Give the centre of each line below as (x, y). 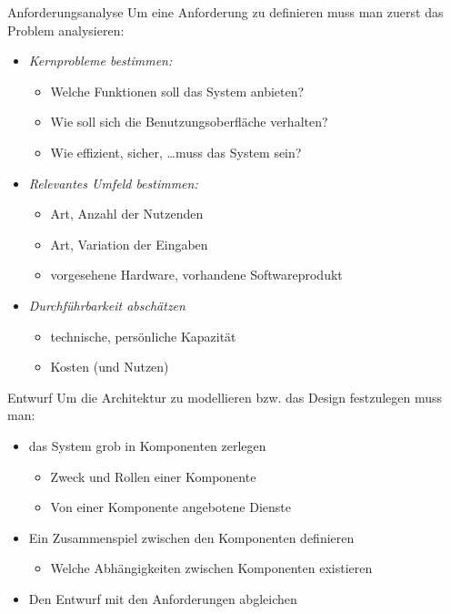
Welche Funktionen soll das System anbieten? (177, 91)
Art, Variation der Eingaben (129, 244)
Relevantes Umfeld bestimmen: (113, 183)
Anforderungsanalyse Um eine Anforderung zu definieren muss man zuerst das (225, 12)
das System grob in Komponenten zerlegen (147, 445)
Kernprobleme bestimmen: (100, 61)
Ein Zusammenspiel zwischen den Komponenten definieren (191, 537)
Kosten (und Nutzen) (110, 367)
